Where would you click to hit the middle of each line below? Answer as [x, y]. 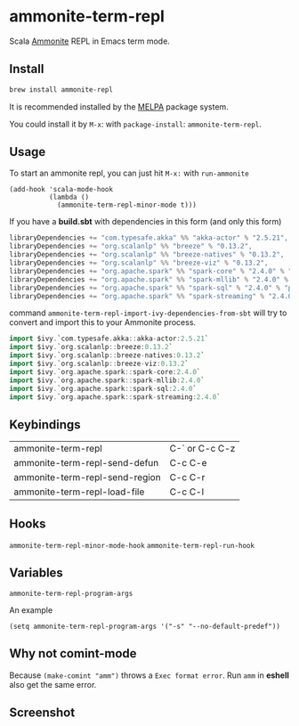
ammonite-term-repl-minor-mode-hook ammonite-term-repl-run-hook [132, 546]
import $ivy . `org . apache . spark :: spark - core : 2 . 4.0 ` [105, 371]
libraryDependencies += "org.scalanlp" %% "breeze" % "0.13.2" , [131, 247]
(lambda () [69, 198]
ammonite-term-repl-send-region [88, 477]
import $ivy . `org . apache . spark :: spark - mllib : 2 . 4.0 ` [107, 380]
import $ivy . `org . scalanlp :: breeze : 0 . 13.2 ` [91, 347]
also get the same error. [53, 684]
